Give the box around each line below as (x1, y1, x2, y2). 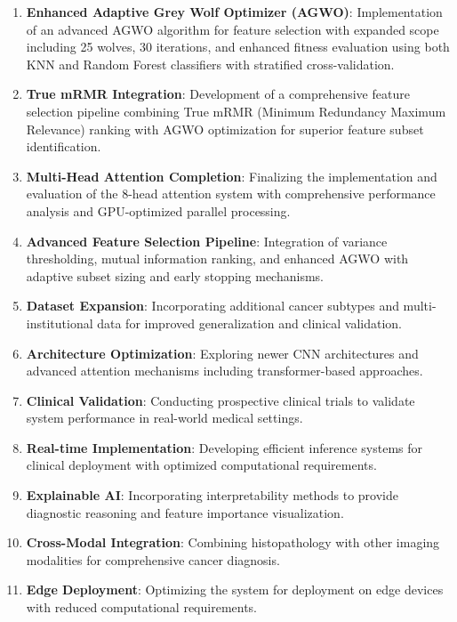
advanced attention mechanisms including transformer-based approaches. (26, 361, 423, 380)
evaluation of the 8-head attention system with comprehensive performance (26, 184, 436, 203)
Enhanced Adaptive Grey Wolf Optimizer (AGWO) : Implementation (26, 3, 443, 20)
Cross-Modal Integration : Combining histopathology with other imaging (26, 533, 440, 552)
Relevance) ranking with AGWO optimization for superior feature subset (26, 119, 424, 138)
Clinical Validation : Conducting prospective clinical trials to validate (26, 391, 415, 409)
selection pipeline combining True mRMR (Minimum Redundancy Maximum (26, 101, 446, 120)
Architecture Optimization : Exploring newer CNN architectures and (26, 343, 419, 362)
